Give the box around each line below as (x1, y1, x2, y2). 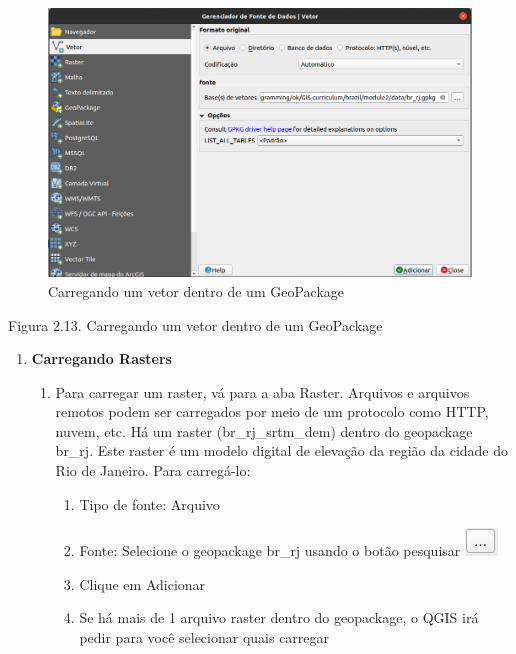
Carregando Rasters (31, 348, 172, 369)
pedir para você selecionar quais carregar (79, 627, 330, 648)
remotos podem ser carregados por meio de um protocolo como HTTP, (55, 401, 489, 422)
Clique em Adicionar (79, 573, 206, 594)
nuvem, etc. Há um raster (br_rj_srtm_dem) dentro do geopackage (55, 420, 473, 441)
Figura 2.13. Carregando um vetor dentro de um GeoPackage (8, 314, 383, 335)
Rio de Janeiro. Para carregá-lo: (55, 460, 251, 481)
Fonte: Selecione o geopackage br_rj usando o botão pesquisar (79, 540, 461, 561)
